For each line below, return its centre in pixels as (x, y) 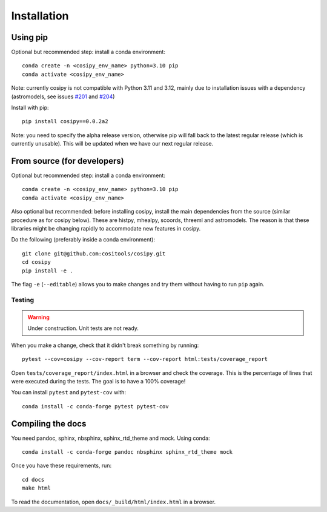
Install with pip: (30, 108)
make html (36, 488)
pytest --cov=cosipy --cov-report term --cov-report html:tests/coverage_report (145, 359)
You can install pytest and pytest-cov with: (69, 392)
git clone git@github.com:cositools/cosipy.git (94, 254)
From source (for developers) (68, 161)
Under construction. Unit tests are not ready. (83, 328)
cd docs (33, 480)
